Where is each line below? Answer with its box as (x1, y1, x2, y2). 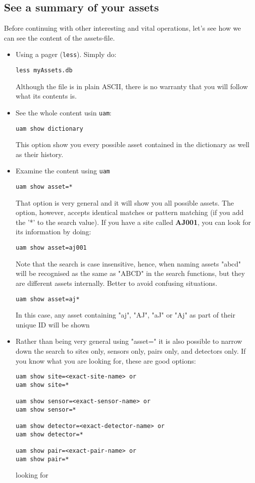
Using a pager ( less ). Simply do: (15, 49, 116, 59)
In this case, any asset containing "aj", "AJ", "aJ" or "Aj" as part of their (15, 310, 236, 320)
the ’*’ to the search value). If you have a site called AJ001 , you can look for (15, 216, 251, 227)
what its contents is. (15, 91, 77, 101)
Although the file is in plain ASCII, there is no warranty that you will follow (15, 81, 248, 91)
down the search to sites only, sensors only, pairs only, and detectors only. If (15, 345, 246, 356)
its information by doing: (15, 226, 92, 237)
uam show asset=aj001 (15, 244, 87, 252)
